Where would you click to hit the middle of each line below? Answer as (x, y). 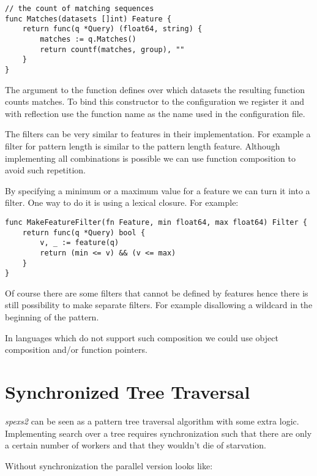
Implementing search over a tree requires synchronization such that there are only (158, 433)
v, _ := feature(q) (80, 243)
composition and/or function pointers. (76, 349)
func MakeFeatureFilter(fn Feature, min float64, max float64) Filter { (156, 222)
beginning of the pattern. (52, 317)
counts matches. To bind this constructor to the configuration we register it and (155, 101)
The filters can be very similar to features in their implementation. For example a (158, 134)
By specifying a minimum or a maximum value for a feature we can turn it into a (158, 190)
